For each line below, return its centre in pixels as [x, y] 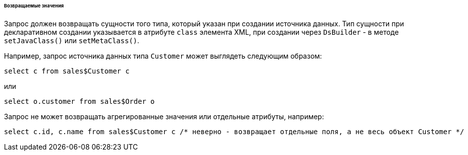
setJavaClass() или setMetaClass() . [72, 40]
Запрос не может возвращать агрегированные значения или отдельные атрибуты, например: [164, 116]
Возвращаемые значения [34, 6]
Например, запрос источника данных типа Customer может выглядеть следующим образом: [163, 56]
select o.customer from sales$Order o [79, 101]
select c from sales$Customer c [67, 71]
